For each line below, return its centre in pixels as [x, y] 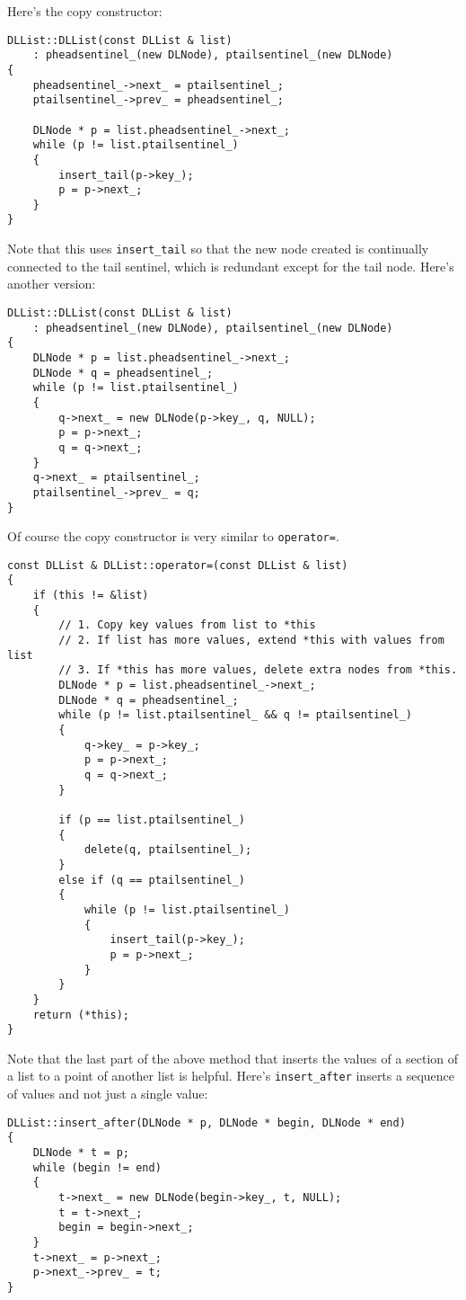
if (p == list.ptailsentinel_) [152, 819]
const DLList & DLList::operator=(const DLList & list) [178, 565]
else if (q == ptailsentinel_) [152, 880]
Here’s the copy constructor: [85, 11]
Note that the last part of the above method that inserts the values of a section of [233, 1058]
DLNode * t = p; [81, 1152]
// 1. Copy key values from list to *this [187, 625]
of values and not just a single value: [108, 1094]
